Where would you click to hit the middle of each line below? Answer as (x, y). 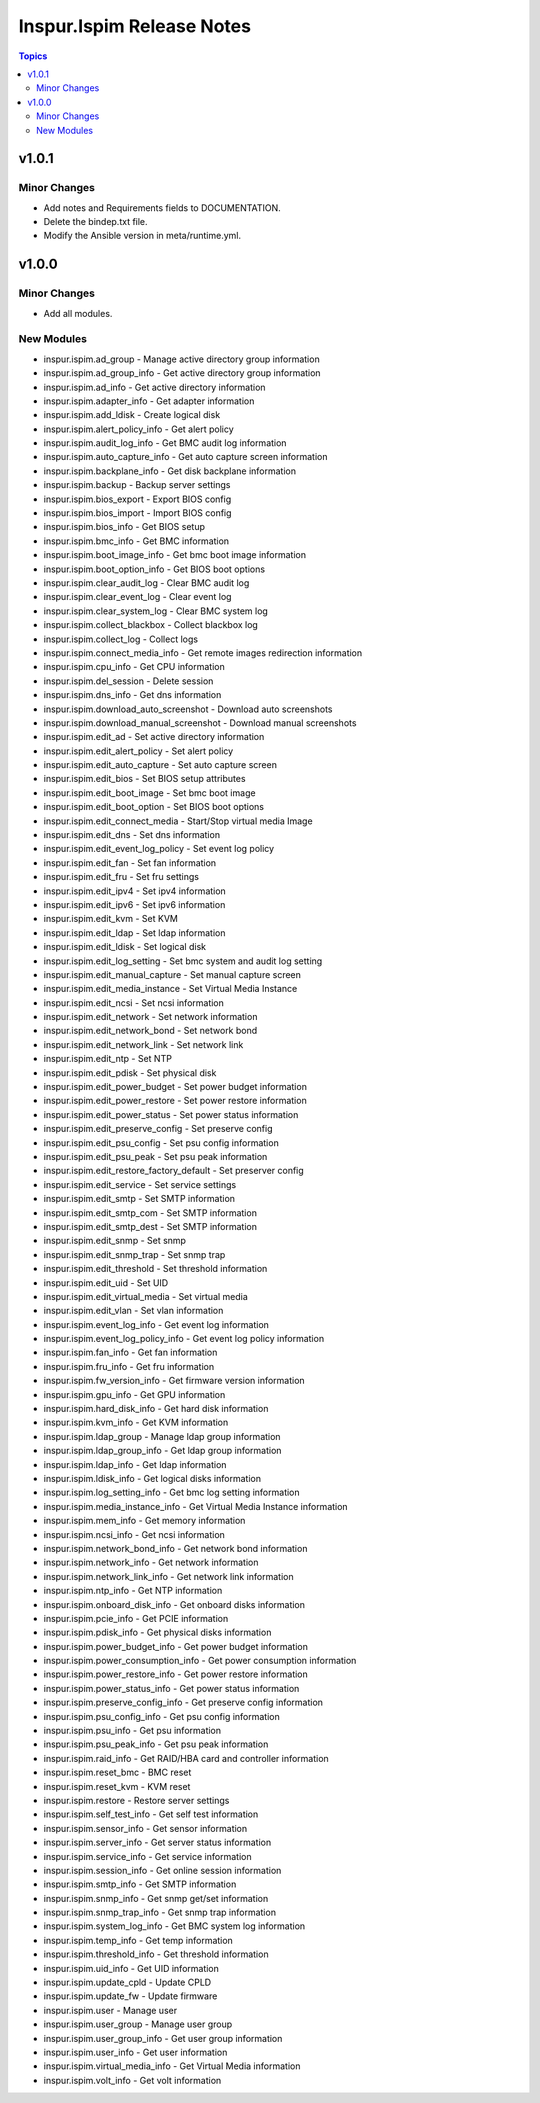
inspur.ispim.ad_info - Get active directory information (154, 387)
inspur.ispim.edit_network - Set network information (150, 1017)
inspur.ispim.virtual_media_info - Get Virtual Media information (172, 2066)
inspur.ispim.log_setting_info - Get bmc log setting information (171, 1492)
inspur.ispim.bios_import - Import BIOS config (137, 513)
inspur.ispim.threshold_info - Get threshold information (156, 1954)
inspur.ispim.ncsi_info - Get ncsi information (134, 1534)
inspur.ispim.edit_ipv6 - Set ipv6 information (134, 904)
